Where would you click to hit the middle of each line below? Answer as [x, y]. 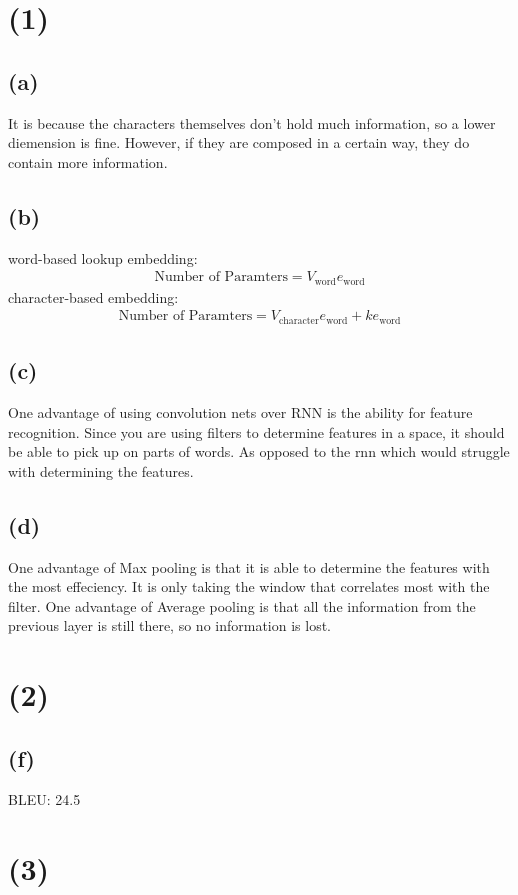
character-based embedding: [93, 296]
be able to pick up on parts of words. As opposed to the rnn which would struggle [259, 451]
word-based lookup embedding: [103, 257]
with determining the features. [101, 470]
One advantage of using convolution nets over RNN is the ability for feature [240, 411]
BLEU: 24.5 [44, 799]
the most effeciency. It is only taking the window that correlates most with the [249, 586]
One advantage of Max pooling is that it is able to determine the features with [249, 566]
